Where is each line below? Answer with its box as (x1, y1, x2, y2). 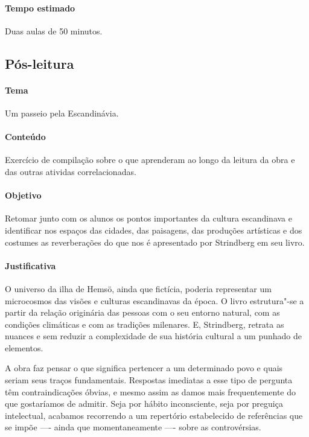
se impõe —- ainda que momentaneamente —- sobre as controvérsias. (5, 421, 261, 433)
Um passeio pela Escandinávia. (5, 106, 119, 119)
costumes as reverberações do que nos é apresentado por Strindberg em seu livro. (5, 235, 305, 248)
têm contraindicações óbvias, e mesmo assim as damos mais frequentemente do (5, 385, 296, 398)
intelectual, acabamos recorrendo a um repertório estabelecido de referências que (5, 409, 303, 421)
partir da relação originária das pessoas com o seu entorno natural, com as (5, 306, 280, 319)
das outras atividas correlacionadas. (5, 165, 136, 177)
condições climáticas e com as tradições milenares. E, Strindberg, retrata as (5, 317, 284, 330)
